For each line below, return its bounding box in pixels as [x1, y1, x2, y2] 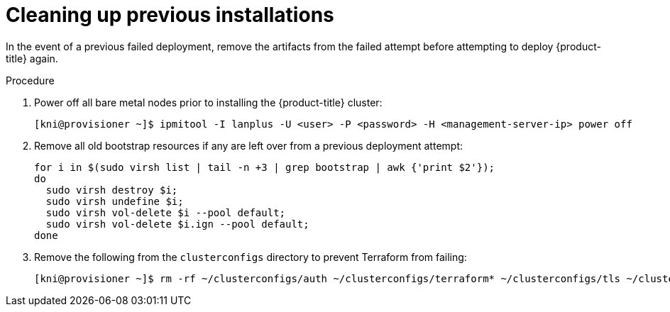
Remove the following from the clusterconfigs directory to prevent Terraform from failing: [34, 250, 467, 263]
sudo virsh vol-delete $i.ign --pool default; [45, 218, 309, 230]
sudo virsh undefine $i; [45, 195, 184, 207]
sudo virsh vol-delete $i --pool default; [45, 206, 286, 218]
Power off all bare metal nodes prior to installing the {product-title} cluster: [34, 96, 383, 108]
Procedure [6, 74, 55, 87]
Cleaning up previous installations [6, 3, 334, 27]
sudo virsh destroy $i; [45, 184, 178, 196]
